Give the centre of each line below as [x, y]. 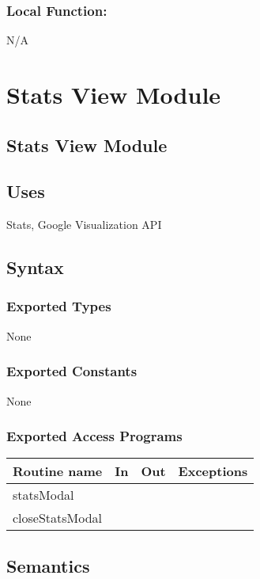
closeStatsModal [58, 518]
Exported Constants [72, 371]
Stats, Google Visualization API [84, 225]
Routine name [58, 471]
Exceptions [213, 471]
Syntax [35, 267]
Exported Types [59, 306]
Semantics [48, 565]
